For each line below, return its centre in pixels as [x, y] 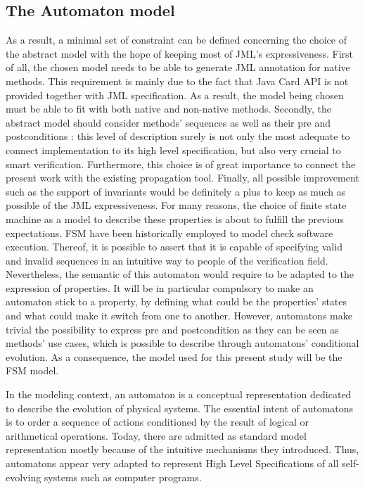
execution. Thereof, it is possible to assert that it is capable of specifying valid [174, 247]
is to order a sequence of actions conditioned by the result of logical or [157, 422]
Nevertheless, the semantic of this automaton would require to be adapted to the [180, 274]
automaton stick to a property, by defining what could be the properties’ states [177, 301]
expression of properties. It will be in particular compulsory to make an [160, 287]
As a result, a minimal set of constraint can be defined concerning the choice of [176, 40]
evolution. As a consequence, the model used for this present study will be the [174, 356]
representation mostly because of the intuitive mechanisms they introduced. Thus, [182, 449]
